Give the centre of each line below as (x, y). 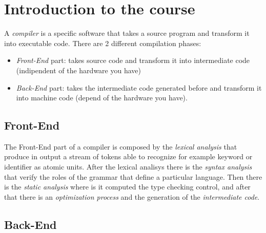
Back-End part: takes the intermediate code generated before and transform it (139, 87)
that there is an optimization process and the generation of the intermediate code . (132, 196)
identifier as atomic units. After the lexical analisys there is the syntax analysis (128, 167)
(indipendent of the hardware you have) (78, 70)
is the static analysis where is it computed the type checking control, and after (127, 187)
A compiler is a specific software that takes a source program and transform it (127, 33)
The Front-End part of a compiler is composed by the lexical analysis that (121, 146)
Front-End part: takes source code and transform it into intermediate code (133, 60)
